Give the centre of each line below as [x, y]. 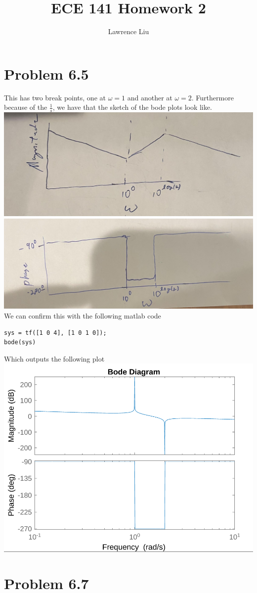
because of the [26, 107]
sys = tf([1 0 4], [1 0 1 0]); [55, 333]
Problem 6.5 [46, 73]
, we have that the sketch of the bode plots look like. [132, 107]
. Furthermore [213, 97]
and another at [150, 97]
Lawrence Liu [128, 31]
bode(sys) [20, 342]
